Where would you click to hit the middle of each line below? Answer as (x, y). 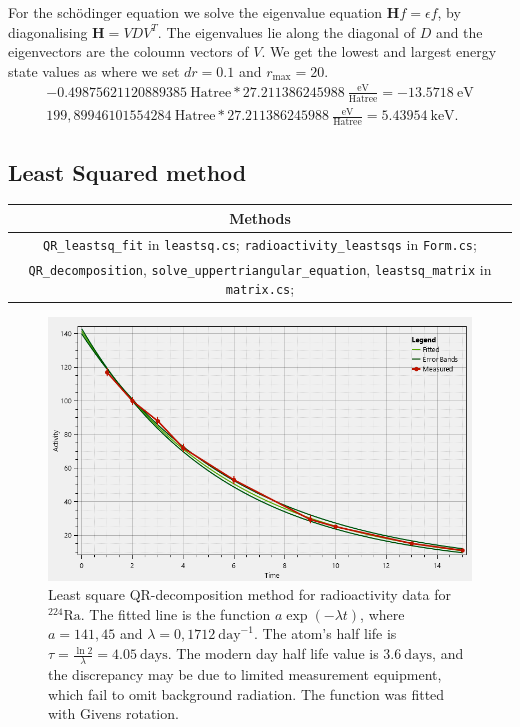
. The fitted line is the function (175, 613)
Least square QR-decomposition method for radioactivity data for (249, 594)
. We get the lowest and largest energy (379, 51)
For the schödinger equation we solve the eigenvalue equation (195, 12)
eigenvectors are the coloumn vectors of (128, 51)
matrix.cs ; (260, 288)
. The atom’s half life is (325, 633)
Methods (260, 217)
